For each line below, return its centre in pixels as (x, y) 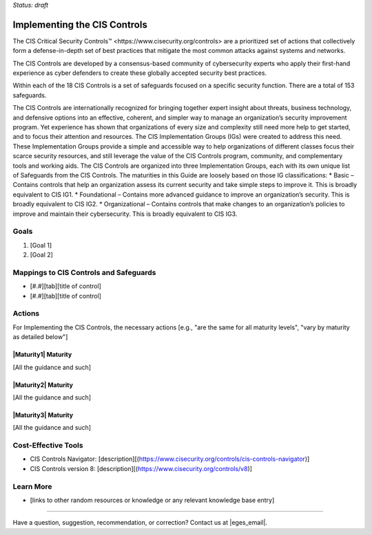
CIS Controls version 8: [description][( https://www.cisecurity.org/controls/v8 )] (141, 468)
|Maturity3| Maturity (43, 415)
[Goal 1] (41, 245)
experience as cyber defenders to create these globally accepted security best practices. (140, 73)
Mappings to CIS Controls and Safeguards (84, 272)
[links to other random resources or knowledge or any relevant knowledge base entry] (152, 500)
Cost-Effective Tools (48, 446)
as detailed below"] (40, 337)
